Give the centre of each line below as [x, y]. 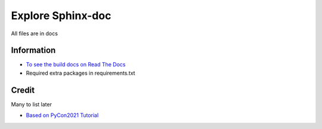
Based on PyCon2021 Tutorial [62, 115]
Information [33, 50]
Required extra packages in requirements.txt [80, 73]
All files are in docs [34, 33]
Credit [23, 90]
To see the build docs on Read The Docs [76, 64]
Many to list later [31, 104]
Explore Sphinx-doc [61, 16]
